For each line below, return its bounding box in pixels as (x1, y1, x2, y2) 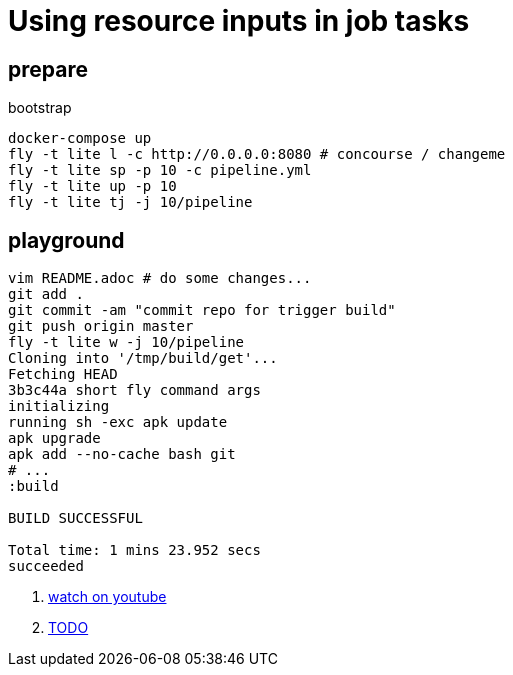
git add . (8, 286, 84, 303)
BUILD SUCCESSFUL (8, 510, 143, 527)
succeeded (8, 558, 84, 575)
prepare (8, 56, 88, 82)
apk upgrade (8, 430, 101, 447)
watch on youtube (48, 588, 167, 606)
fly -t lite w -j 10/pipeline (8, 334, 245, 351)
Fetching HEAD (8, 366, 118, 383)
